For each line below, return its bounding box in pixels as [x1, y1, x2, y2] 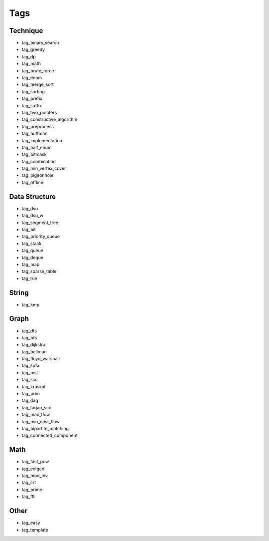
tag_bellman [21, 348, 47, 354]
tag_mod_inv [21, 473, 48, 479]
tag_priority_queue [21, 234, 60, 240]
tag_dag [21, 397, 38, 404]
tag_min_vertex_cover [21, 165, 66, 172]
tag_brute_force [21, 67, 54, 73]
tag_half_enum [21, 144, 52, 150]
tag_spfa [21, 362, 40, 369]
